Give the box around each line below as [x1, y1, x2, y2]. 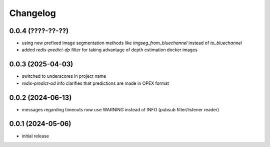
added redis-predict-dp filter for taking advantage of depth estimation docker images [21, 47, 197, 53]
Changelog [9, 8, 56, 19]
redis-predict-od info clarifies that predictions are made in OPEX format [21, 80, 169, 86]
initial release [21, 133, 49, 139]
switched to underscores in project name [21, 73, 106, 79]
